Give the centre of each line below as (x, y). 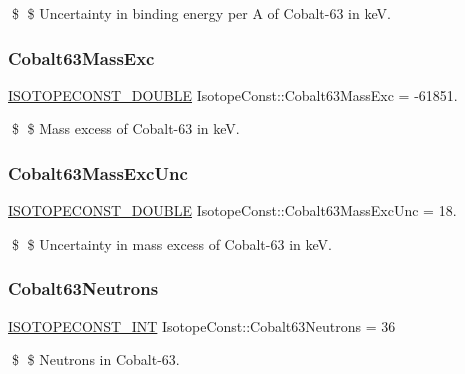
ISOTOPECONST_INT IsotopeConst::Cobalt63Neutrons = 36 (202, 325)
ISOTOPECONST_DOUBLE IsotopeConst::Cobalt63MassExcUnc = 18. (232, 210)
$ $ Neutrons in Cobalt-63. (95, 359)
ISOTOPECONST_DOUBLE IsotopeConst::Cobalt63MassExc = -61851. (233, 94)
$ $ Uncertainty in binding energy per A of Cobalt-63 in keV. (201, 13)
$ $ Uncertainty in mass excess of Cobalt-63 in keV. (171, 243)
